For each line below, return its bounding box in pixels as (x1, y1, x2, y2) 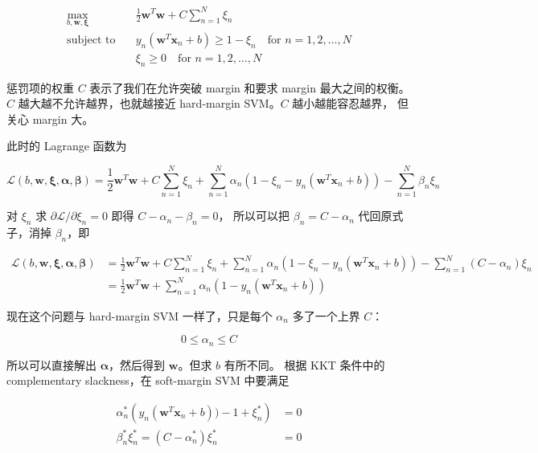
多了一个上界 (292, 307, 360, 324)
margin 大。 (32, 110, 94, 127)
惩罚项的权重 (6, 79, 74, 96)
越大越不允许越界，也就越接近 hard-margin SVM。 (18, 95, 281, 112)
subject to (67, 34, 116, 46)
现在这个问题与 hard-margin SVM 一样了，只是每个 (6, 307, 273, 324)
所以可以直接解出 (6, 356, 97, 373)
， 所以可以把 (218, 207, 290, 224)
